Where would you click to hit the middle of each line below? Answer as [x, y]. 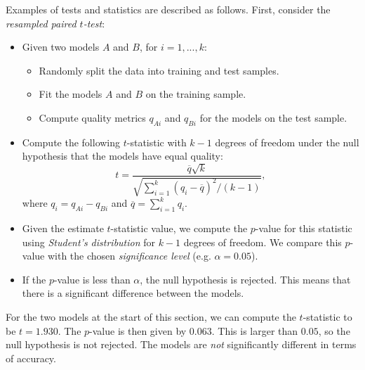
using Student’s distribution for [89, 242]
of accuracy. [31, 358]
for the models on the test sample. [273, 117]
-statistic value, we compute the [179, 228]
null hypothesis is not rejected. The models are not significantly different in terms [181, 344]
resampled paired [41, 23]
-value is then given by [138, 330]
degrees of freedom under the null [287, 142]
